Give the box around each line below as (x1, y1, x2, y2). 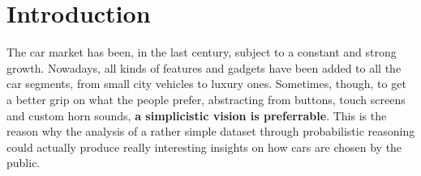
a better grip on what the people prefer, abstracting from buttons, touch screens (6, 90, 406, 107)
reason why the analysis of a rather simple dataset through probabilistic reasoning (6, 123, 415, 140)
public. (6, 154, 41, 171)
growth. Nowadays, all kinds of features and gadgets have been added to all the (6, 59, 402, 76)
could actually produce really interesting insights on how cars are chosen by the (6, 138, 402, 155)
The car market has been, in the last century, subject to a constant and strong (6, 44, 397, 61)
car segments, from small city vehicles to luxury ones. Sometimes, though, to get (6, 75, 406, 92)
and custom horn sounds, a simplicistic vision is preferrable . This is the (6, 107, 387, 124)
